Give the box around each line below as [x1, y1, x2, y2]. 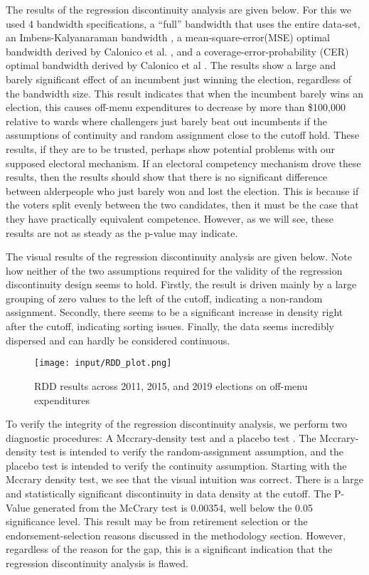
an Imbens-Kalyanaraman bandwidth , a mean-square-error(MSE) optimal [6, 30, 330, 45]
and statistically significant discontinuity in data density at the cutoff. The [6, 486, 331, 501]
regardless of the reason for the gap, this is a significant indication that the [6, 542, 333, 556]
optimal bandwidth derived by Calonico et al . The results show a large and [6, 58, 336, 73]
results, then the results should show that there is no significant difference [6, 169, 328, 184]
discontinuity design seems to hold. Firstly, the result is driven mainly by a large [6, 277, 357, 292]
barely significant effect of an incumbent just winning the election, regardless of [6, 71, 352, 86]
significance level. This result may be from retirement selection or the [6, 514, 308, 529]
